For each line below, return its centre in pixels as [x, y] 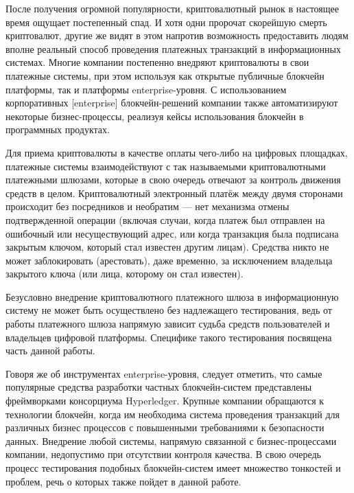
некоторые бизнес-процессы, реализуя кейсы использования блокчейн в [155, 116]
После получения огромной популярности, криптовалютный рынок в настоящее [172, 8]
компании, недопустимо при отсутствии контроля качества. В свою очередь [163, 454]
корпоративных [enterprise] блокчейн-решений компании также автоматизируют [172, 103]
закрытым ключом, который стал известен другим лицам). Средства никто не [167, 247]
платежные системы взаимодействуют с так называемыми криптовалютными [166, 166]
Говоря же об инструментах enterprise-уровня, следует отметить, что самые [164, 373]
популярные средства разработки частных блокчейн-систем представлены [159, 387]
